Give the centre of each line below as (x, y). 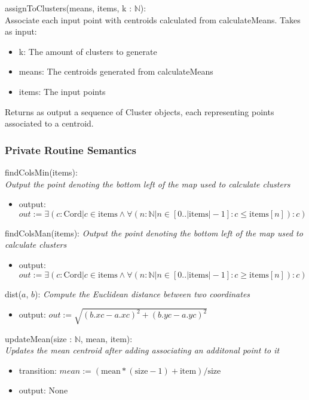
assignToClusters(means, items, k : (68, 8)
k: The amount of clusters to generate (88, 51)
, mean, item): (106, 338)
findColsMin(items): (41, 172)
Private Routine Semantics (71, 150)
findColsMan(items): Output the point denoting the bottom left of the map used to (154, 233)
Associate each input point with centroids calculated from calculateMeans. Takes (153, 19)
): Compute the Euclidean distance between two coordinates (143, 293)
